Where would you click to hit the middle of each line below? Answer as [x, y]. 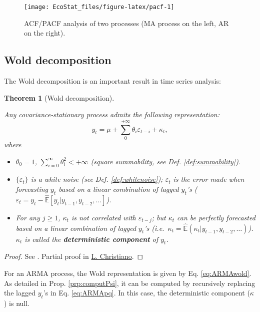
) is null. [17, 303]
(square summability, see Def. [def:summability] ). [166, 161]
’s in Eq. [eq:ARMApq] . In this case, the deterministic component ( [146, 293]
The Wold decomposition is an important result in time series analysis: [112, 81]
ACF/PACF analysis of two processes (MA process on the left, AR [126, 23]
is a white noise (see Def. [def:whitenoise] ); [97, 179]
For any [28, 217]
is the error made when [209, 179]
